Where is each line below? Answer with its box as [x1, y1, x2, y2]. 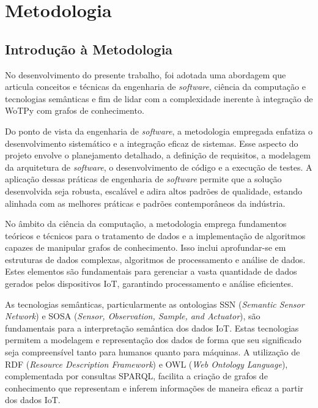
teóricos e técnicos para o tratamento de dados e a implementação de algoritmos [5, 229, 306, 242]
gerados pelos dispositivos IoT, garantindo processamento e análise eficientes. [5, 277, 294, 290]
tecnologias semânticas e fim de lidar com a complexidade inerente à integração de [5, 92, 313, 105]
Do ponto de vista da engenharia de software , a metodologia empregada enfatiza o [5, 124, 312, 137]
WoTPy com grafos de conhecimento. [5, 104, 144, 117]
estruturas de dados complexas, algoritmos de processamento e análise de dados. [5, 253, 306, 265]
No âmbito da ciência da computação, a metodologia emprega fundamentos [5, 217, 287, 230]
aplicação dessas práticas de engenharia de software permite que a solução [5, 172, 282, 185]
